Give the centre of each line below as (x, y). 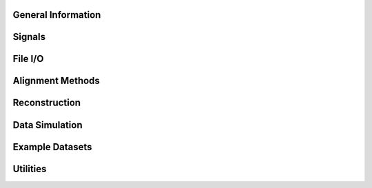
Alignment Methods (56, 81)
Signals (29, 37)
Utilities (30, 169)
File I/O (28, 59)
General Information (57, 15)
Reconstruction (47, 103)
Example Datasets (52, 147)
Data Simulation (48, 125)
